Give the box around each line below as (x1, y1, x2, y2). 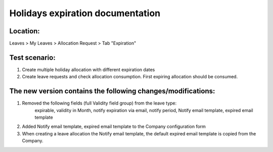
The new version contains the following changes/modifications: (9, 87, 215, 95)
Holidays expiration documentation (9, 8, 161, 19)
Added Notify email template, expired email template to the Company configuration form (22, 124, 206, 130)
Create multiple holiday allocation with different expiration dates (22, 66, 155, 73)
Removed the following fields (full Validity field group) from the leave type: (22, 100, 177, 106)
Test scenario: (9, 53, 56, 62)
